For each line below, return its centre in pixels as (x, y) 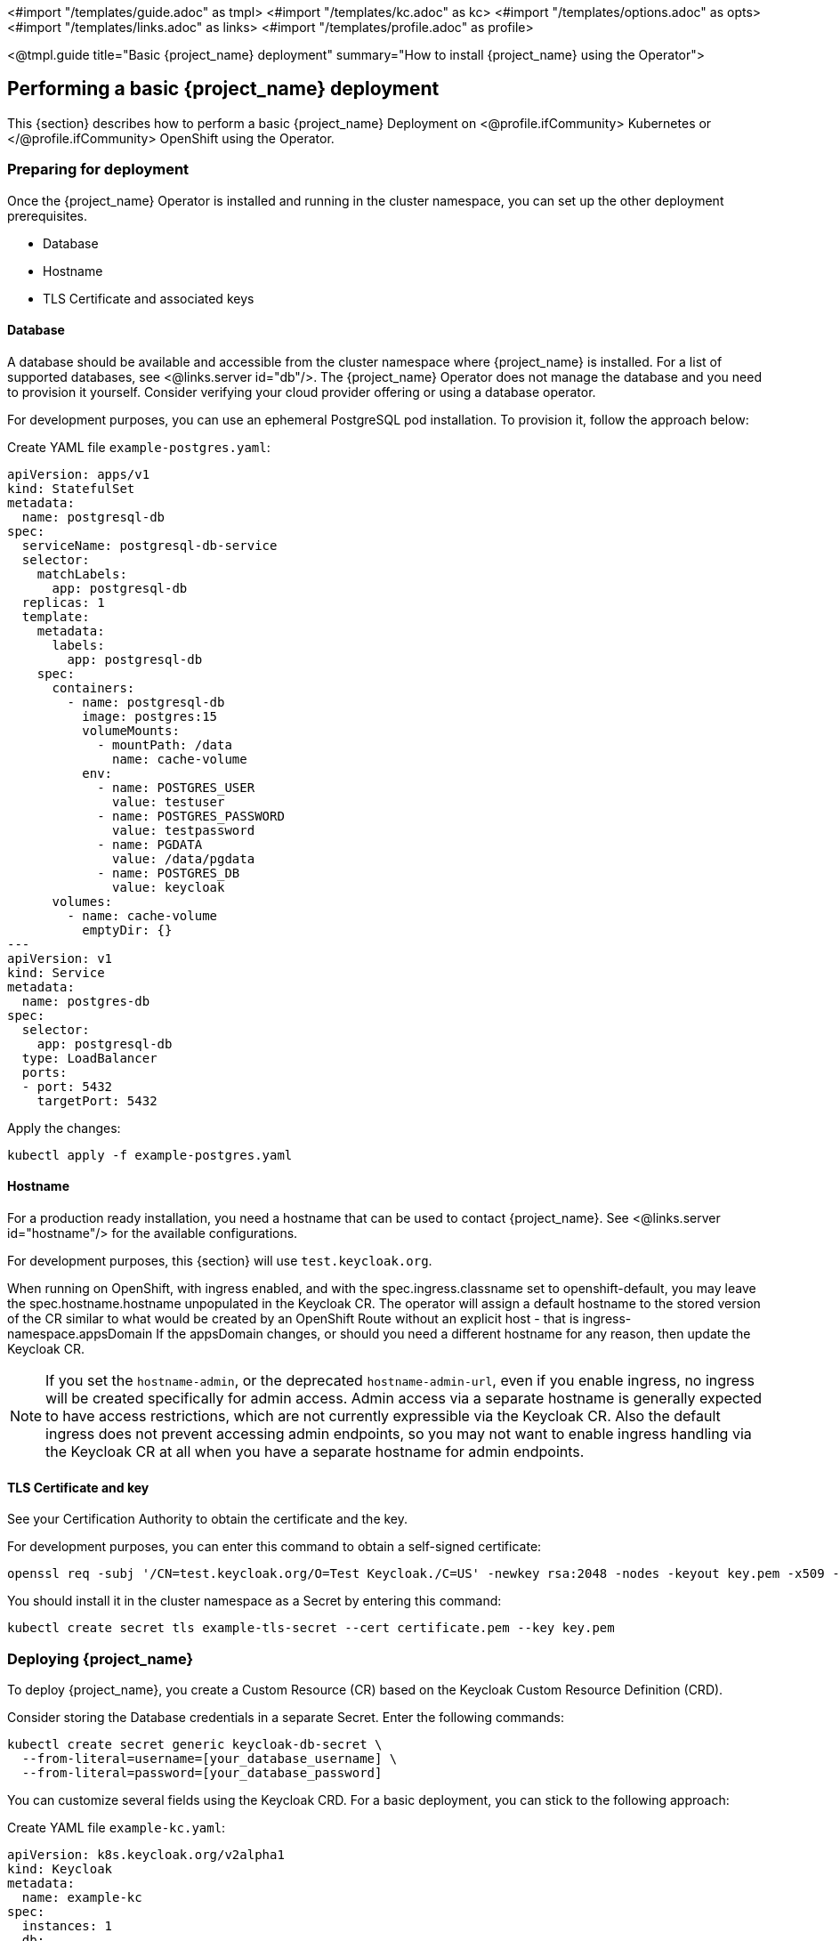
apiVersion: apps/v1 (79, 474)
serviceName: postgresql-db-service (149, 545)
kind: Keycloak (60, 1869)
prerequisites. (48, 215)
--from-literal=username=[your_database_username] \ (210, 1759)
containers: (93, 687)
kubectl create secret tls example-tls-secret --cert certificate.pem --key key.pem (311, 1628)
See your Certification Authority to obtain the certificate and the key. (208, 1519)
